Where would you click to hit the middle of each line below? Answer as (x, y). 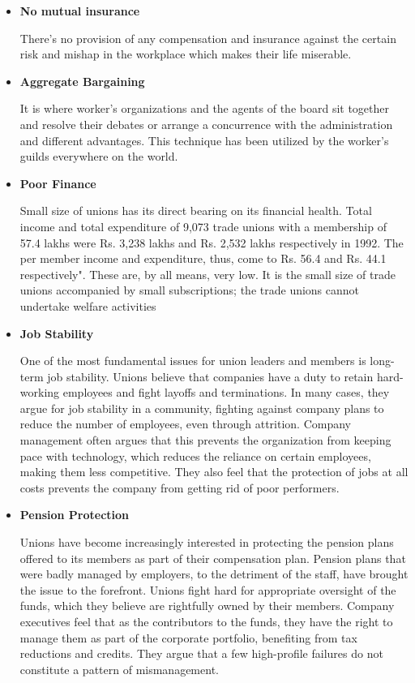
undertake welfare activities (88, 305)
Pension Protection (75, 515)
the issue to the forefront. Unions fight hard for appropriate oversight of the (208, 589)
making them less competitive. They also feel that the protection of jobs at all (214, 472)
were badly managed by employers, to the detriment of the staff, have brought (214, 574)
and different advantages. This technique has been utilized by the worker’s (204, 140)
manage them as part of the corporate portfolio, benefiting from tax (188, 637)
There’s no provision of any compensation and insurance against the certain (208, 38)
